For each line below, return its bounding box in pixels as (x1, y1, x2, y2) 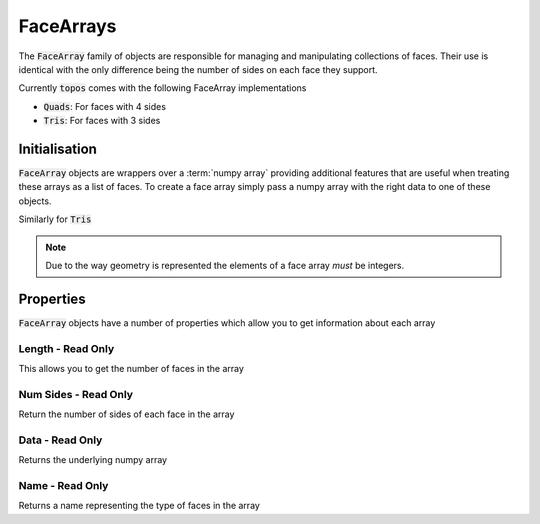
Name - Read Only (18, 479, 109, 493)
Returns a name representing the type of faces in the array (18, 500, 260, 512)
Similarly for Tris (18, 213, 92, 225)
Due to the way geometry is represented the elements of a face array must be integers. (45, 259, 405, 271)
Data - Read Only (18, 433, 103, 447)
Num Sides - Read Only (18, 387, 134, 401)
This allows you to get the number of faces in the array (18, 363, 245, 375)
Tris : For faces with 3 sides (43, 115, 161, 127)
